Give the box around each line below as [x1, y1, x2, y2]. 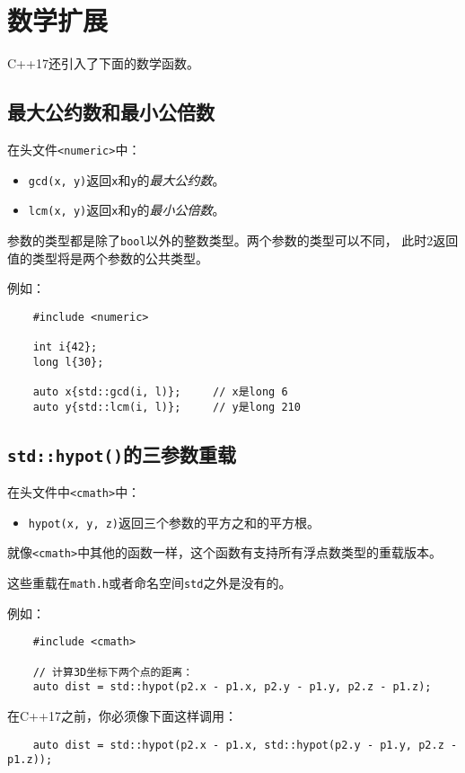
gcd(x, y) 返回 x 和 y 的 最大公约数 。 [28, 170, 225, 189]
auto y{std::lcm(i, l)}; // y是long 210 [32, 400, 301, 413]
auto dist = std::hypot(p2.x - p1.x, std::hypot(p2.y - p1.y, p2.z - [32, 738, 458, 751]
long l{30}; [32, 355, 104, 369]
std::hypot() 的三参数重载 [7, 440, 236, 467]
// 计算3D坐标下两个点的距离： [32, 665, 194, 679]
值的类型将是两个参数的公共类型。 [7, 248, 208, 267]
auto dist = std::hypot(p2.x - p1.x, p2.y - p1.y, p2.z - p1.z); [32, 680, 432, 694]
